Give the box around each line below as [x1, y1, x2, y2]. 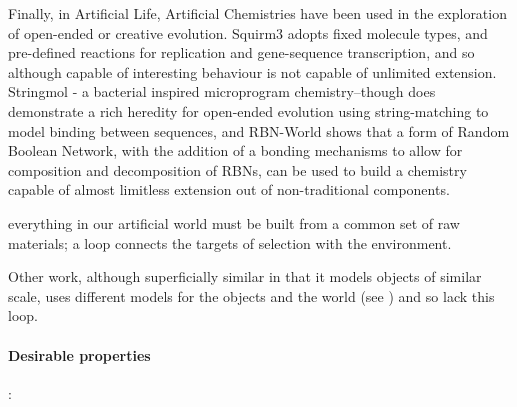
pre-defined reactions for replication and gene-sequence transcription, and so [8, 42, 475, 63]
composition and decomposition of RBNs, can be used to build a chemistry [8, 159, 467, 180]
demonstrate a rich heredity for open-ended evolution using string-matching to [8, 100, 489, 121]
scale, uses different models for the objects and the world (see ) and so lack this [8, 285, 495, 306]
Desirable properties [8, 344, 151, 365]
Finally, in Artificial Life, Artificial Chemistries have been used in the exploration [8, 3, 507, 23]
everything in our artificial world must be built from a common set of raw [8, 212, 460, 233]
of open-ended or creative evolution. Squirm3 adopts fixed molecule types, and [8, 22, 488, 43]
